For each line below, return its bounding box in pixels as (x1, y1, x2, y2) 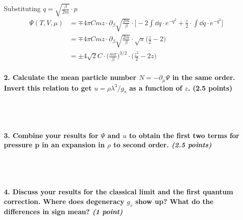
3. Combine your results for (4, 130, 99, 140)
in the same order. (172, 72, 235, 82)
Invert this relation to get (4, 82, 92, 93)
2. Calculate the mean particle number (4, 72, 137, 82)
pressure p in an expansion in (4, 140, 105, 150)
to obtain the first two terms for (129, 130, 240, 140)
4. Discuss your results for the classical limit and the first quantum (4, 187, 233, 197)
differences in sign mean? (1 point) (4, 206, 123, 216)
